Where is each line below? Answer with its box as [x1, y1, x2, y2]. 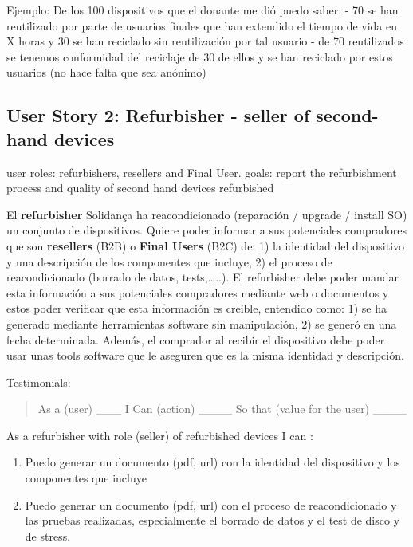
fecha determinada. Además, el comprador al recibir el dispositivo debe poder [6, 331, 385, 348]
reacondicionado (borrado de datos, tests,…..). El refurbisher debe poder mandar [6, 269, 399, 285]
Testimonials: [6, 373, 71, 390]
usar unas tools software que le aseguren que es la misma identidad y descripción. [6, 347, 404, 364]
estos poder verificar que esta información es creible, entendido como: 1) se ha [6, 300, 387, 317]
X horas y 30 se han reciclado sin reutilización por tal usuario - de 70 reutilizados [6, 33, 404, 49]
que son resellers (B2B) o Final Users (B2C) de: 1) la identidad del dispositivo [6, 237, 405, 254]
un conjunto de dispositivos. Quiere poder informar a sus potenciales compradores [6, 222, 407, 238]
